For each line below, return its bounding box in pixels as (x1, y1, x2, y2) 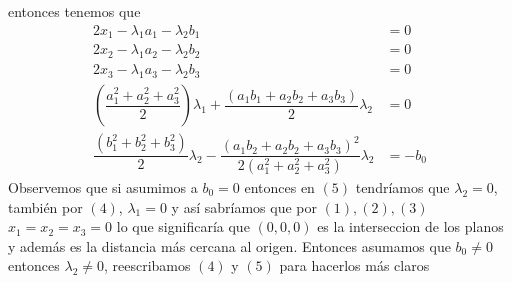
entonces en (244, 177, 315, 198)
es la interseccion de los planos (317, 216, 504, 237)
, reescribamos (103, 255, 191, 276)
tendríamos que (355, 177, 450, 198)
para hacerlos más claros (279, 255, 430, 276)
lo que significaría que (116, 216, 250, 237)
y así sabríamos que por (171, 196, 317, 217)
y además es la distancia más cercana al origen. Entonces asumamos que (8, 235, 451, 256)
